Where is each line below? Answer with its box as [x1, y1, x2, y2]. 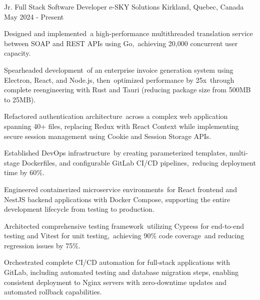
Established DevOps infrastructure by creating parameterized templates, [4, 147, 227, 158]
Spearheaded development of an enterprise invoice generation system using [4, 64, 233, 75]
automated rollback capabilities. [4, 286, 102, 297]
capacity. [4, 48, 31, 58]
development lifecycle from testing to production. [4, 204, 154, 214]
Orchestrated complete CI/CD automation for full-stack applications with [4, 257, 230, 267]
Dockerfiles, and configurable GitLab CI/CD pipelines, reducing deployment [21, 157, 256, 168]
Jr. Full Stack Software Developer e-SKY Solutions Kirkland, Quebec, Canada [4, 2, 244, 12]
